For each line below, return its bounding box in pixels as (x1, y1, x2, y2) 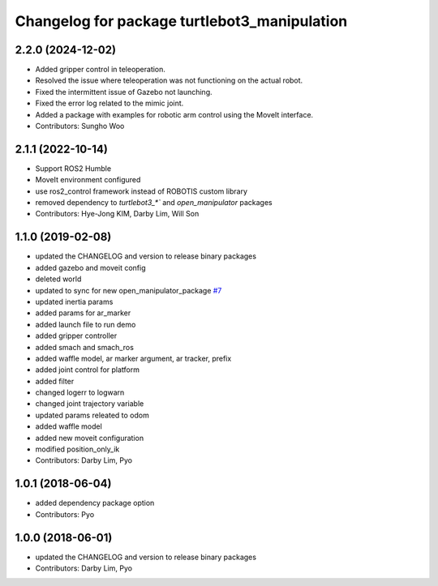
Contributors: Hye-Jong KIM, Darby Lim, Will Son (35, 209, 200, 219)
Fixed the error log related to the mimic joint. (35, 98, 184, 109)
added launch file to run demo (35, 319, 136, 329)
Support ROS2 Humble (35, 163, 112, 173)
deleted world (35, 274, 82, 284)
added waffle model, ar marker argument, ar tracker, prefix (35, 353, 232, 363)
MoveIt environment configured (35, 175, 141, 185)
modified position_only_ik (35, 444, 120, 454)
